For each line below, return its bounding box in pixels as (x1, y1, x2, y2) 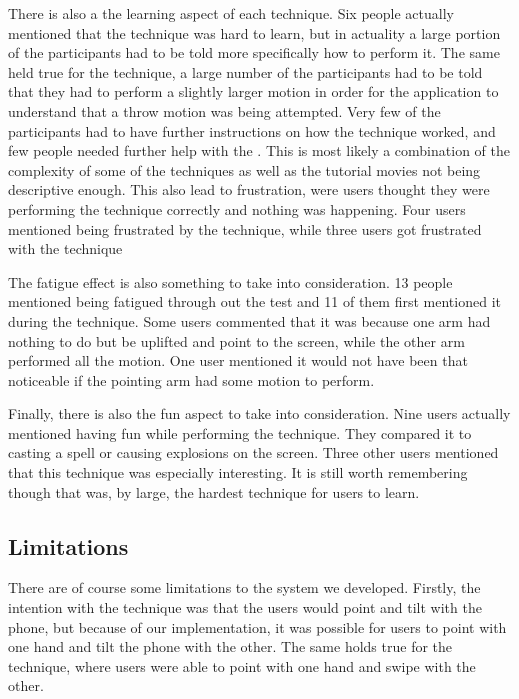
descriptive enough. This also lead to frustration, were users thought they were (8, 179, 490, 200)
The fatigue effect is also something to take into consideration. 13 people (8, 271, 453, 292)
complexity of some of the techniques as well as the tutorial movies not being (8, 159, 481, 180)
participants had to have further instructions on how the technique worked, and (8, 120, 496, 141)
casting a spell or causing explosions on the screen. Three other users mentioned (8, 442, 499, 463)
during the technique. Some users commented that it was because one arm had (8, 310, 491, 331)
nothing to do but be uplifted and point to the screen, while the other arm (8, 330, 465, 351)
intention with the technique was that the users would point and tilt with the (8, 597, 482, 618)
